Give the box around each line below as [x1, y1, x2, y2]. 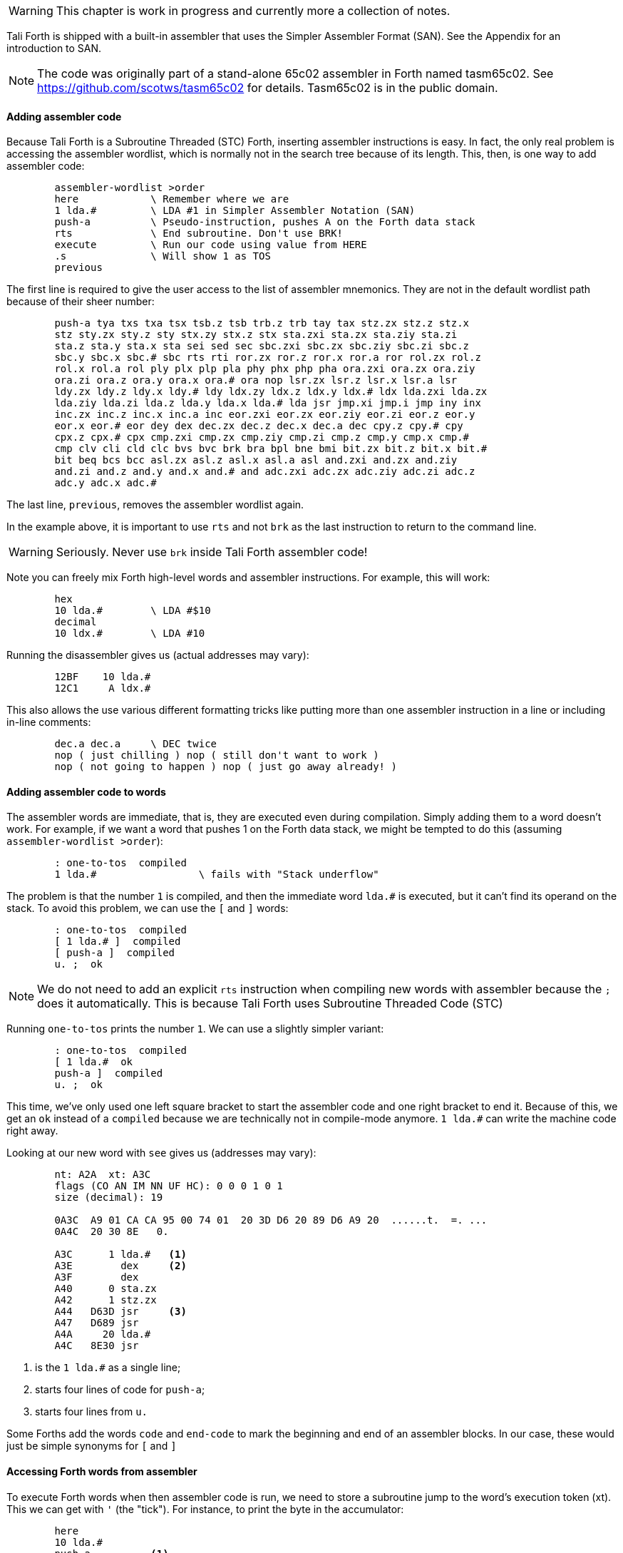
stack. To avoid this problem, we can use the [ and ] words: [6, 902, 289, 915]
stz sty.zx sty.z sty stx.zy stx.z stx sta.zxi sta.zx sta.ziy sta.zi [54, 329, 458, 341]
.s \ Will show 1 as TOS [54, 250, 271, 262]
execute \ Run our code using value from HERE [54, 239, 367, 251]
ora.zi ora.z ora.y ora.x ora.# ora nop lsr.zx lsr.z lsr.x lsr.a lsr [54, 374, 458, 386]
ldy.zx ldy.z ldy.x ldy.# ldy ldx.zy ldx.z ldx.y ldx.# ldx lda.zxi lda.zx [54, 386, 488, 398]
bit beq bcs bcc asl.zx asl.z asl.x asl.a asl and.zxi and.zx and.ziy [54, 454, 458, 466]
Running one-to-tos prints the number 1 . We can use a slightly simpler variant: [6, 1022, 384, 1035]
